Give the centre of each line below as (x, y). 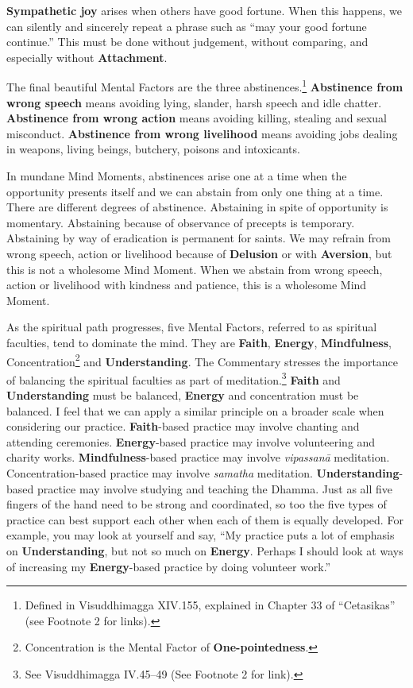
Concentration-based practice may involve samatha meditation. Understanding (203, 473)
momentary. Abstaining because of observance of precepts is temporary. (181, 222)
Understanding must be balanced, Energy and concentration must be (183, 395)
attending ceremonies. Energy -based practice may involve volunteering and (191, 441)
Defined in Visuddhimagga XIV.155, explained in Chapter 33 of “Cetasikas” (210, 605)
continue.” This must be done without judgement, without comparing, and (187, 42)
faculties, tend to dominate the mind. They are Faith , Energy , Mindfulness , (199, 342)
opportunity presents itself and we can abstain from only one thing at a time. (195, 191)
